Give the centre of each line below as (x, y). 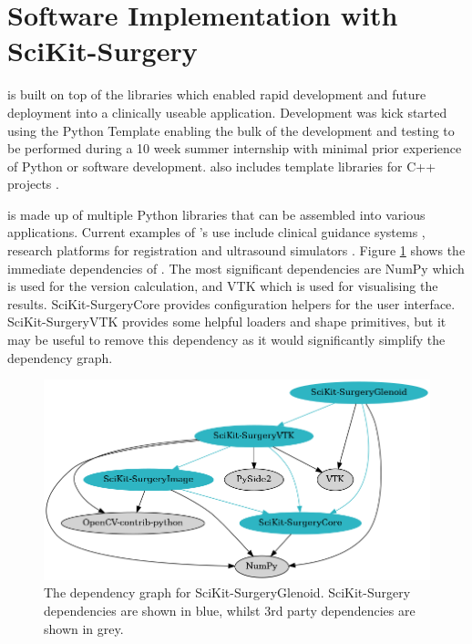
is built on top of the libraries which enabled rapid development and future (217, 94)
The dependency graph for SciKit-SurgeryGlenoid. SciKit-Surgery (227, 592)
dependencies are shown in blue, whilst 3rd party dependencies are (230, 611)
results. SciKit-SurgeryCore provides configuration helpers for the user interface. (231, 303)
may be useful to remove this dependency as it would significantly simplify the (226, 340)
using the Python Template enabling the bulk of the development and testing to (231, 130)
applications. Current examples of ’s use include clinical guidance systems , (216, 232)
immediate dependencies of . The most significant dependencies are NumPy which (236, 268)
